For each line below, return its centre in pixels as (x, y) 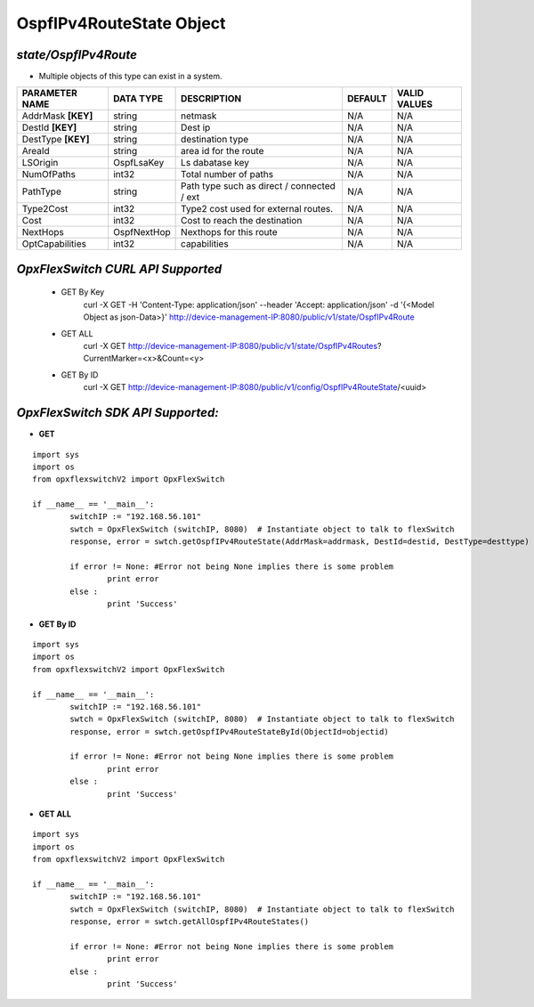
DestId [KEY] (49, 127)
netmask (199, 116)
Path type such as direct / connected (258, 186)
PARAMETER (49, 93)
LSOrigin (40, 163)
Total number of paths (227, 175)
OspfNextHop (142, 232)
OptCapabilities (54, 244)
